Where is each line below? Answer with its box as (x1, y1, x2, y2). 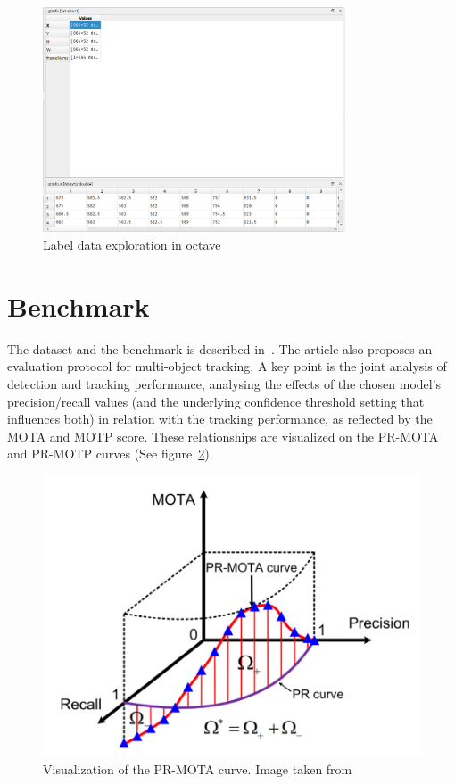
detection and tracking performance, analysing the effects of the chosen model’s (7, 374, 442, 392)
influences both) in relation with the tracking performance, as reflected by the (7, 409, 433, 428)
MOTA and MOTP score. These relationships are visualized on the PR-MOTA (7, 426, 439, 445)
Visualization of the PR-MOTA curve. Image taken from (43, 759, 352, 778)
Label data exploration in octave (43, 235, 221, 254)
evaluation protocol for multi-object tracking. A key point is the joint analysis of (7, 357, 447, 375)
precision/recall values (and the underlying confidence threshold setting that (7, 392, 425, 410)
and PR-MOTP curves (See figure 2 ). (7, 444, 213, 463)
